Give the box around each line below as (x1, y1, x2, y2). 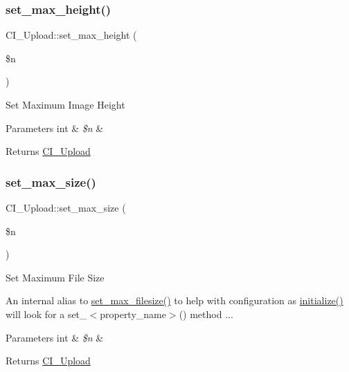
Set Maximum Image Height (6, 97, 125, 111)
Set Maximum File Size (6, 270, 105, 284)
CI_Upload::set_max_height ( (6, 28, 137, 42)
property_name (100, 306, 166, 321)
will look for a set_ (6, 306, 87, 321)
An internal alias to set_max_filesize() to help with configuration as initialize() (6, 293, 343, 308)
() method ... (179, 306, 233, 321)
